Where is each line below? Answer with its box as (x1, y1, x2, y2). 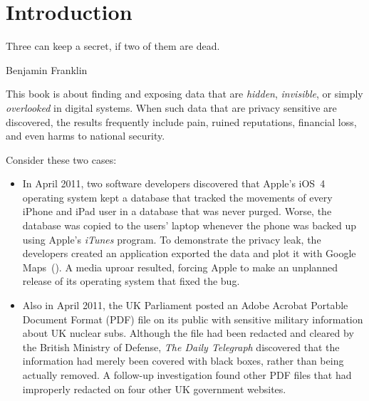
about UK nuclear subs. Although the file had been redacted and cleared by (22, 326, 354, 340)
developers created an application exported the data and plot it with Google (22, 246, 356, 261)
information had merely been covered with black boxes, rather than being (22, 353, 344, 368)
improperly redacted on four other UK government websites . (22, 381, 286, 396)
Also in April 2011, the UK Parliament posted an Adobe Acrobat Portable (22, 298, 348, 313)
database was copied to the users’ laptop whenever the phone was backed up (22, 218, 357, 233)
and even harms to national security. (6, 128, 165, 143)
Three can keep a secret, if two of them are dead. (6, 38, 220, 53)
